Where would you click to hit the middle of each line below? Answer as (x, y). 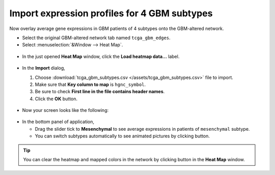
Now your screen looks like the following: (65, 110)
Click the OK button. (56, 99)
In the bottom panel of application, (58, 122)
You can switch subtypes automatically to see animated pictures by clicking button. (122, 136)
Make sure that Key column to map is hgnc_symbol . (90, 84)
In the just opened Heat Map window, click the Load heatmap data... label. (101, 56)
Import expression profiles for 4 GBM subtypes (111, 13)
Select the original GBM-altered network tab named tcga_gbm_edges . (96, 38)
